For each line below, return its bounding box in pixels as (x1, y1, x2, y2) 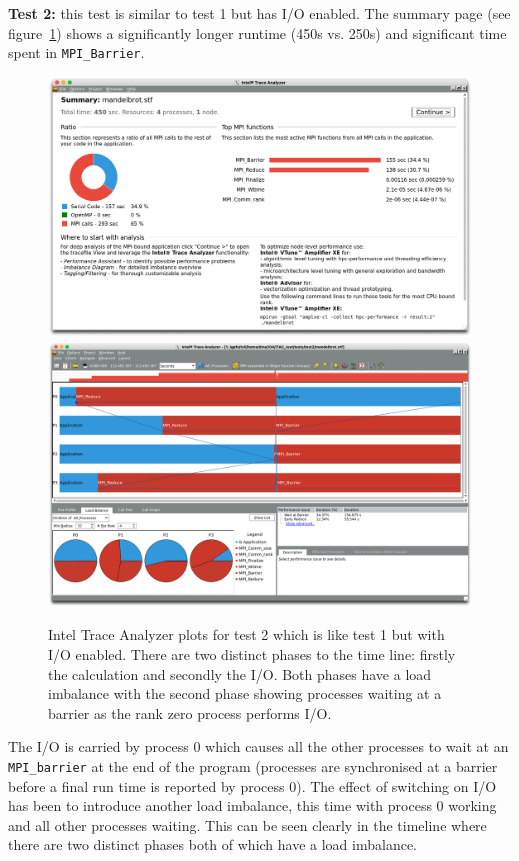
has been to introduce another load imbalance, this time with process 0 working (8, 795, 497, 816)
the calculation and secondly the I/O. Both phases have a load (48, 663, 432, 684)
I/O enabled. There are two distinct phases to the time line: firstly (48, 644, 456, 665)
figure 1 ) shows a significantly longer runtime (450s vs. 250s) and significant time (8, 22, 507, 43)
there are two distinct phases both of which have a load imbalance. (8, 834, 418, 855)
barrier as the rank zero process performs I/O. (48, 702, 332, 723)
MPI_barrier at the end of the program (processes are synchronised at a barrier (8, 756, 498, 777)
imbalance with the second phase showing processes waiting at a (48, 683, 442, 704)
